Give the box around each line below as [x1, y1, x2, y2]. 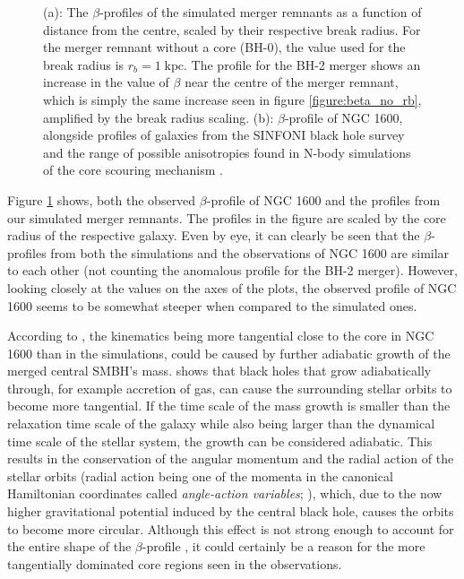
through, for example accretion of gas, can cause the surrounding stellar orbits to [7, 378, 452, 397]
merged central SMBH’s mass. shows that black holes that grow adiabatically [7, 361, 432, 380]
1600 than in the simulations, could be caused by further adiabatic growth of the [7, 343, 451, 362]
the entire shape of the [7, 537, 132, 556]
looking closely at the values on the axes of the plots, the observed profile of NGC [7, 278, 457, 297]
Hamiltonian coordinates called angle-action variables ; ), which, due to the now [7, 484, 443, 503]
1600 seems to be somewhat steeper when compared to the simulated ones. [7, 296, 417, 315]
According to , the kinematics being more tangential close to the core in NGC [7, 326, 434, 345]
